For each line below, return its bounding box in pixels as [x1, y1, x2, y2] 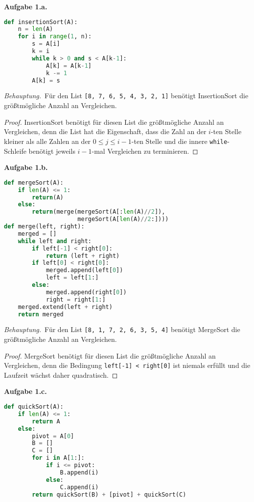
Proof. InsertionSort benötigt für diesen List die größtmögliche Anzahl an [4, 116, 224, 127]
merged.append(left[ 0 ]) [46, 267, 123, 274]
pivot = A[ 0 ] [32, 432, 74, 440]
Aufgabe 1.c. [4, 386, 47, 396]
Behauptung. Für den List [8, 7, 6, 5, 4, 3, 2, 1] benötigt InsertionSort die [4, 90, 249, 101]
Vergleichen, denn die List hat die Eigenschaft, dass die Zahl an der [4, 126, 207, 137]
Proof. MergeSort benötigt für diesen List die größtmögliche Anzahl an [4, 350, 216, 361]
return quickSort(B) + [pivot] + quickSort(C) [32, 491, 186, 498]
